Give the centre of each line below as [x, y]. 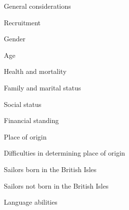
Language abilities [31, 202]
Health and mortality [35, 71]
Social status [23, 104]
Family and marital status [43, 87]
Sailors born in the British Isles [50, 169]
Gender [15, 39]
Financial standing [31, 120]
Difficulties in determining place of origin [64, 153]
